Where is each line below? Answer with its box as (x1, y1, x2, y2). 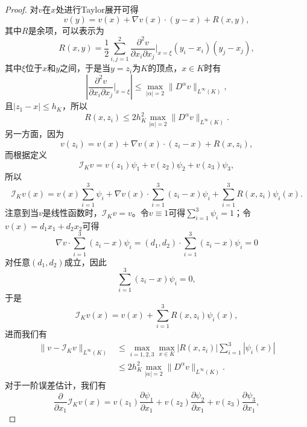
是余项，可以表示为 (28, 24, 104, 36)
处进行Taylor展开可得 (55, 3, 139, 15)
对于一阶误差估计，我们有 (5, 379, 106, 391)
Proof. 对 (5, 3, 39, 15)
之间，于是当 (60, 62, 111, 74)
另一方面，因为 (5, 127, 64, 140)
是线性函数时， (42, 206, 102, 219)
